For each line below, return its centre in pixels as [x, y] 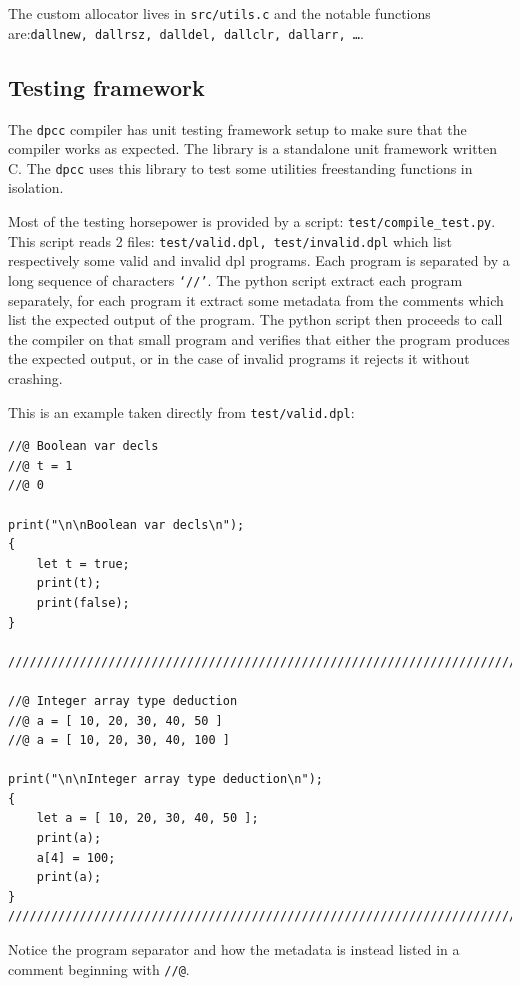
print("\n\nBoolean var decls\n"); [126, 524]
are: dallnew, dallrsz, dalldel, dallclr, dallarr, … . [186, 32]
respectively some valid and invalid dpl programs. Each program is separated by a [259, 260]
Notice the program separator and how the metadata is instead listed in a [234, 949]
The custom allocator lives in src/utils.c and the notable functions [219, 13]
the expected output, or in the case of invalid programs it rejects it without [239, 358]
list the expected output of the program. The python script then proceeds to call [255, 319]
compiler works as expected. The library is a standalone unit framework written [253, 148]
